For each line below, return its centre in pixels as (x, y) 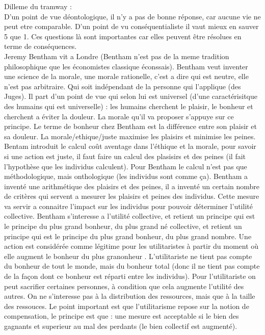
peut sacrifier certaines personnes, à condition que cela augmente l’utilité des (124, 286)
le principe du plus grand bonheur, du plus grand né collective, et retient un (123, 226)
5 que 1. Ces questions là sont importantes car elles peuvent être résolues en (123, 36)
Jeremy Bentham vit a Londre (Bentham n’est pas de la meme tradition (117, 56)
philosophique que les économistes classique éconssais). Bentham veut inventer (126, 66)
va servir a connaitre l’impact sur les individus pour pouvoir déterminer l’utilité (128, 206)
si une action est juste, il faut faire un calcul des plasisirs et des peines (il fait (125, 156)
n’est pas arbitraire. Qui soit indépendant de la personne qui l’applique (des (123, 86)
